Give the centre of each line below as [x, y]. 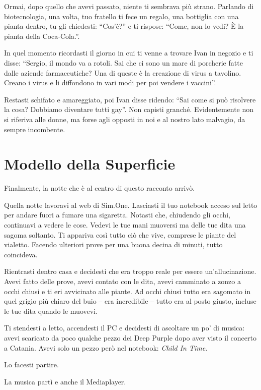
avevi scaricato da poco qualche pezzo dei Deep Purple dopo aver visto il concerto [130, 337]
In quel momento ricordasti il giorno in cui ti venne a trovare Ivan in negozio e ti [129, 53]
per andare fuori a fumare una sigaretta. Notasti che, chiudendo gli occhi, [117, 215]
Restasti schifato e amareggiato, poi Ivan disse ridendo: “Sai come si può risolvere [130, 99]
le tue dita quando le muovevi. [51, 311]
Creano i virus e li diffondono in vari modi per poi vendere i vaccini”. [110, 82]
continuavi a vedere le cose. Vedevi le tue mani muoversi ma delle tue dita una [125, 225]
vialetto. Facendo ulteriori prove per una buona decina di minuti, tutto [113, 244]
